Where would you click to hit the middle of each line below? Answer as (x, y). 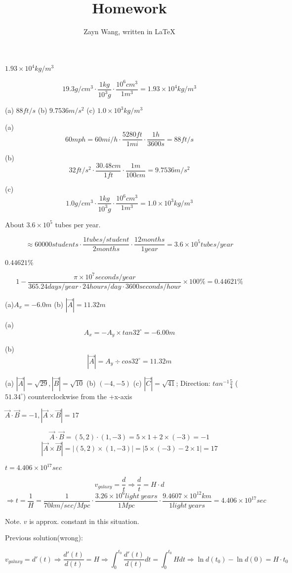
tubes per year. (78, 224)
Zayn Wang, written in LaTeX (129, 31)
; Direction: (193, 383)
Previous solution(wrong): (44, 538)
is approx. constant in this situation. (84, 521)
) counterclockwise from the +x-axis (78, 396)
